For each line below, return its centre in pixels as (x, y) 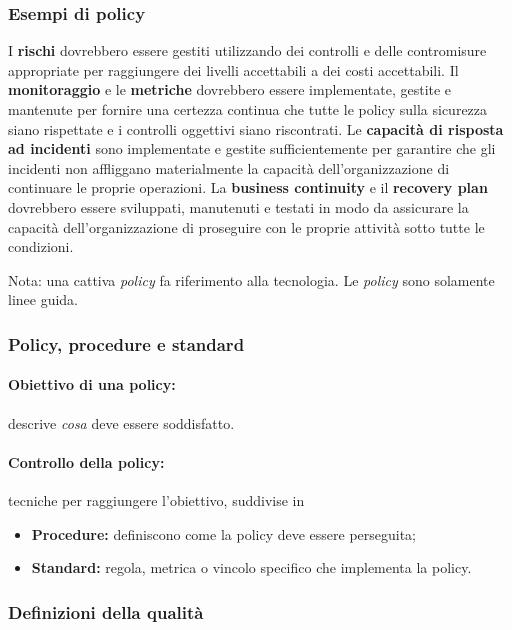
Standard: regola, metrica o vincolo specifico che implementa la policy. (251, 567)
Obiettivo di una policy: (92, 384)
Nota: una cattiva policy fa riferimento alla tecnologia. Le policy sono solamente (251, 279)
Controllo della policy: (86, 461)
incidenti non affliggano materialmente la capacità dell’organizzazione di (229, 167)
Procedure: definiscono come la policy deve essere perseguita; (224, 533)
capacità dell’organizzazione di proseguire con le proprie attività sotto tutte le (246, 226)
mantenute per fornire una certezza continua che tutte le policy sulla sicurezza (248, 109)
